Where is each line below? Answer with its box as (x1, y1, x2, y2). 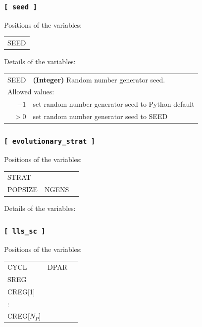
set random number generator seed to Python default (33, 99, 195, 109)
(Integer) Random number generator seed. (33, 74, 165, 84)
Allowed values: (7, 86, 54, 97)
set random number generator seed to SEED (33, 111, 168, 122)
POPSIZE (7, 184, 38, 195)
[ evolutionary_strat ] (4, 137, 96, 146)
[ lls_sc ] (4, 227, 46, 235)
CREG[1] (7, 286, 35, 296)
